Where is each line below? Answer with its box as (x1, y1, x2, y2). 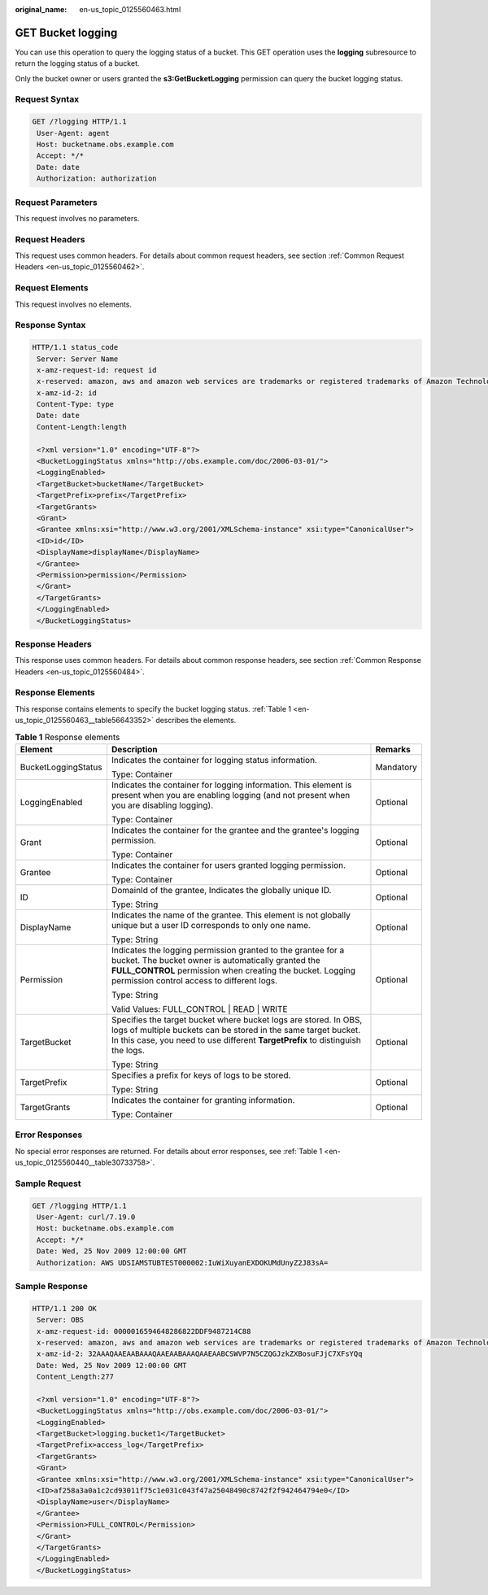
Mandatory (375, 761, 418, 773)
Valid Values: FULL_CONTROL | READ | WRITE (111, 1003, 288, 1014)
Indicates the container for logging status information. (111, 754, 317, 765)
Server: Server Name (37, 354, 119, 364)
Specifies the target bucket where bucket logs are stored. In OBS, (111, 1013, 363, 1025)
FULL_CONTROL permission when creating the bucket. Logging (111, 965, 356, 976)
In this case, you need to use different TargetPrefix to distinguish (111, 1034, 361, 1045)
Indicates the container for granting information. (111, 1094, 295, 1105)
